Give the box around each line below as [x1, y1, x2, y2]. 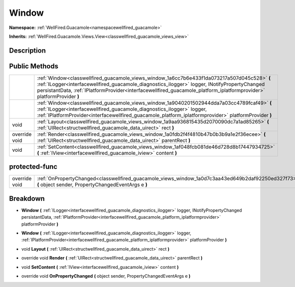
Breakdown [9, 194, 45, 202]
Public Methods [9, 62, 59, 70]
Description [9, 46, 46, 55]
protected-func [9, 163, 58, 171]
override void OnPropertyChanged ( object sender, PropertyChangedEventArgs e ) [21, 273, 191, 279]
